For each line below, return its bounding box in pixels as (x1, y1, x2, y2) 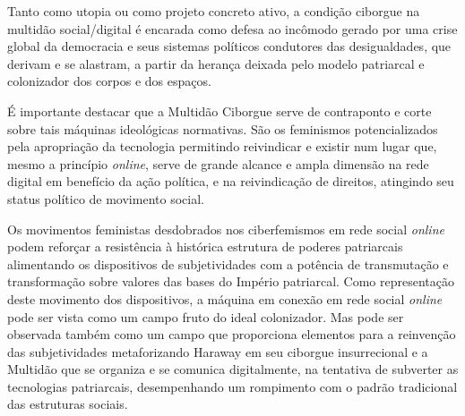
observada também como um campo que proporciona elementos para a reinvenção (7, 325, 456, 344)
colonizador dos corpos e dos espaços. (7, 72, 211, 90)
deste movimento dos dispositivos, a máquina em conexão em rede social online (7, 289, 443, 308)
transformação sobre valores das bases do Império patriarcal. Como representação (7, 272, 455, 291)
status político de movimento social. (7, 189, 204, 208)
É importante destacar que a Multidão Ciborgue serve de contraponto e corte (7, 101, 432, 120)
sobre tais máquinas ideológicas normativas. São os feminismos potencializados (7, 119, 438, 138)
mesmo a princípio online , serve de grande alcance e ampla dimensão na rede (7, 154, 429, 173)
